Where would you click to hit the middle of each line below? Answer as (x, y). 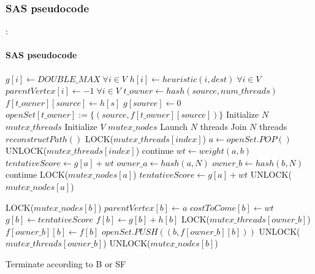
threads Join (223, 126)
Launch (174, 126)
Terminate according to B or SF (66, 263)
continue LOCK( (37, 174)
